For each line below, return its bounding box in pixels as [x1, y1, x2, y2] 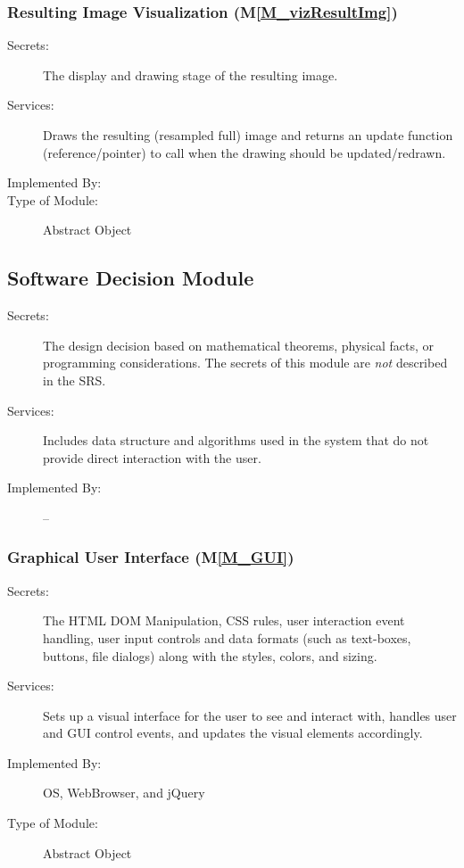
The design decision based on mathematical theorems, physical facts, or [43, 335, 435, 354]
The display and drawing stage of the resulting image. [43, 65, 338, 84]
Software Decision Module [7, 264, 254, 292]
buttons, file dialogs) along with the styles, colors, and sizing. [43, 646, 377, 665]
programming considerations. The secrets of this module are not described [43, 353, 448, 372]
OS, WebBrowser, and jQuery [43, 783, 205, 802]
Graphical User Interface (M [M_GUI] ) [7, 546, 294, 568]
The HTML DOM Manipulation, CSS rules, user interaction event [43, 611, 405, 630]
